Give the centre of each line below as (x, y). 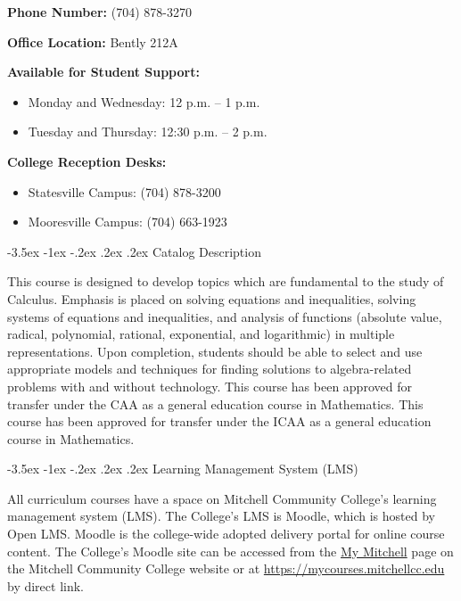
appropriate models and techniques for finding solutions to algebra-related (210, 369)
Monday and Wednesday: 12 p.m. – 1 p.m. (144, 101)
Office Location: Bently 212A (93, 41)
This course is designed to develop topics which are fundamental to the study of (226, 281)
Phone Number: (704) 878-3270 (99, 12)
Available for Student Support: (103, 72)
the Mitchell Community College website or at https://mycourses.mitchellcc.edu (226, 568)
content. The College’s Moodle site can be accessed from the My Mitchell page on (230, 551)
